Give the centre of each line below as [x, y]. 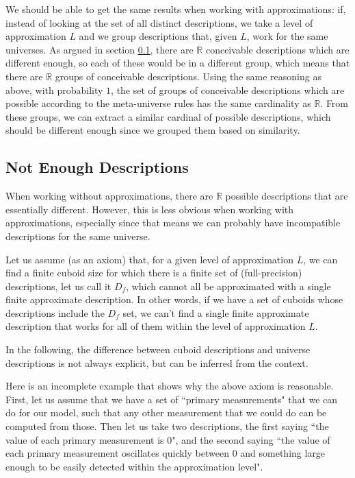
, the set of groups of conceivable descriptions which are [228, 89]
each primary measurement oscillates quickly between [117, 453]
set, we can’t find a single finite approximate [216, 312]
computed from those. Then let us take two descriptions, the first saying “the [167, 426]
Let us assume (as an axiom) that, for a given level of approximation [149, 259]
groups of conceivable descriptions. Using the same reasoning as [188, 76]
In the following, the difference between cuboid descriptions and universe [158, 349]
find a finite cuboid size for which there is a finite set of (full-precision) [154, 273]
